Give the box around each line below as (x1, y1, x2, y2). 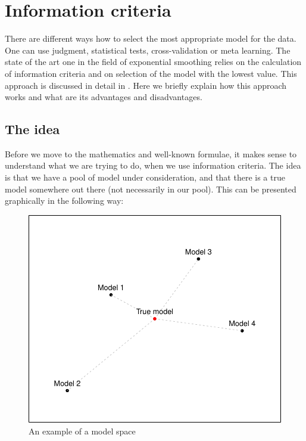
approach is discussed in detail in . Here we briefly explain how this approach (5, 79, 287, 91)
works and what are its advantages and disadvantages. (5, 91, 202, 103)
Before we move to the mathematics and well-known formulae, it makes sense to (5, 147, 297, 160)
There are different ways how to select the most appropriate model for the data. (5, 32, 296, 45)
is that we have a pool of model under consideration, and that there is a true (5, 171, 285, 184)
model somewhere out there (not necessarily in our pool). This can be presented (5, 182, 296, 195)
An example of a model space (29, 424, 136, 437)
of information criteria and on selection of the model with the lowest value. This (5, 67, 297, 79)
